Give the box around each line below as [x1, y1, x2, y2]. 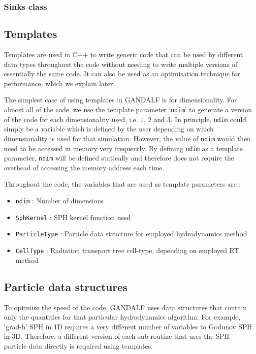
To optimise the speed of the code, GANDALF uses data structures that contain [4, 302, 247, 312]
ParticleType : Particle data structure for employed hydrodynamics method [15, 228, 247, 239]
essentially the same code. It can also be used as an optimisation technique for [4, 68, 240, 79]
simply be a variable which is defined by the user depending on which [4, 124, 214, 134]
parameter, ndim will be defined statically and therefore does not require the [4, 153, 234, 163]
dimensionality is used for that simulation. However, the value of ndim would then [4, 133, 251, 143]
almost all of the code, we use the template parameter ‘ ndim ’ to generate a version [4, 104, 252, 115]
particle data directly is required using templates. [4, 340, 153, 351]
